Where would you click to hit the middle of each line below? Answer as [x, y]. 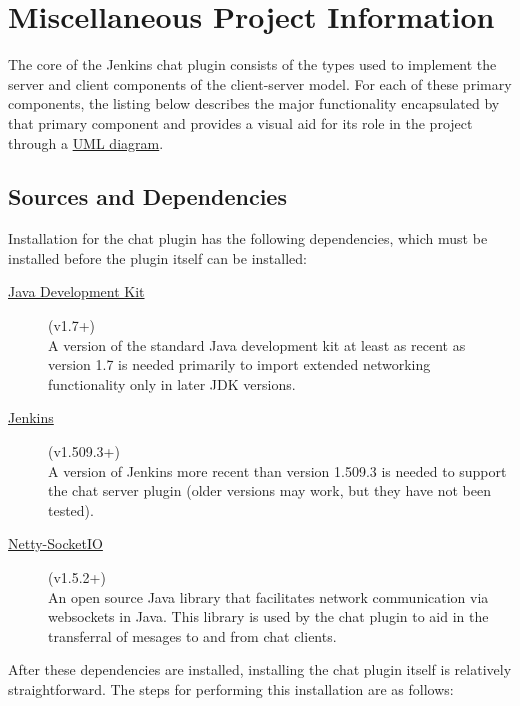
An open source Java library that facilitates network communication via [268, 596]
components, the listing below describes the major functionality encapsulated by [254, 103]
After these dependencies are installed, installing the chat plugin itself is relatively [260, 669]
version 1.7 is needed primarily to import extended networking [239, 364]
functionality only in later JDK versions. [172, 383]
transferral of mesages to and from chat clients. [192, 635]
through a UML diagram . [86, 142]
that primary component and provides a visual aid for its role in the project [240, 122]
